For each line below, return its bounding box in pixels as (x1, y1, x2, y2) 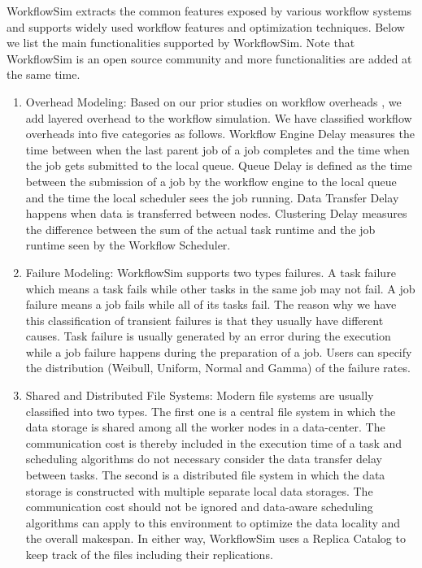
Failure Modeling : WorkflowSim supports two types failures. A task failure (25, 263, 396, 280)
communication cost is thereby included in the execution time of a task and (25, 434, 402, 451)
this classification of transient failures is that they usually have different (25, 311, 384, 328)
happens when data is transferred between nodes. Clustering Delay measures (25, 205, 407, 222)
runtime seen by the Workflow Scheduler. (25, 236, 231, 254)
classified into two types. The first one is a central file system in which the (25, 402, 396, 419)
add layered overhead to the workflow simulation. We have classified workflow (25, 109, 412, 126)
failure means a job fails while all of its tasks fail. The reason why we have (25, 296, 397, 313)
